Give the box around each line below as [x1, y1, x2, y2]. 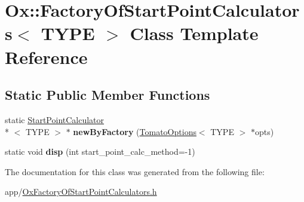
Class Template [130, 21, 259, 45]
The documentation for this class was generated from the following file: [5, 165, 265, 177]
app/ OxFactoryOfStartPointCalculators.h [5, 185, 157, 198]
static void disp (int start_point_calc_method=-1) [5, 145, 195, 158]
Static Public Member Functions [5, 85, 210, 104]
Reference [5, 44, 88, 69]
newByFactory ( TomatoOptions [73, 125, 196, 137]
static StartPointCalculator [5, 113, 105, 126]
